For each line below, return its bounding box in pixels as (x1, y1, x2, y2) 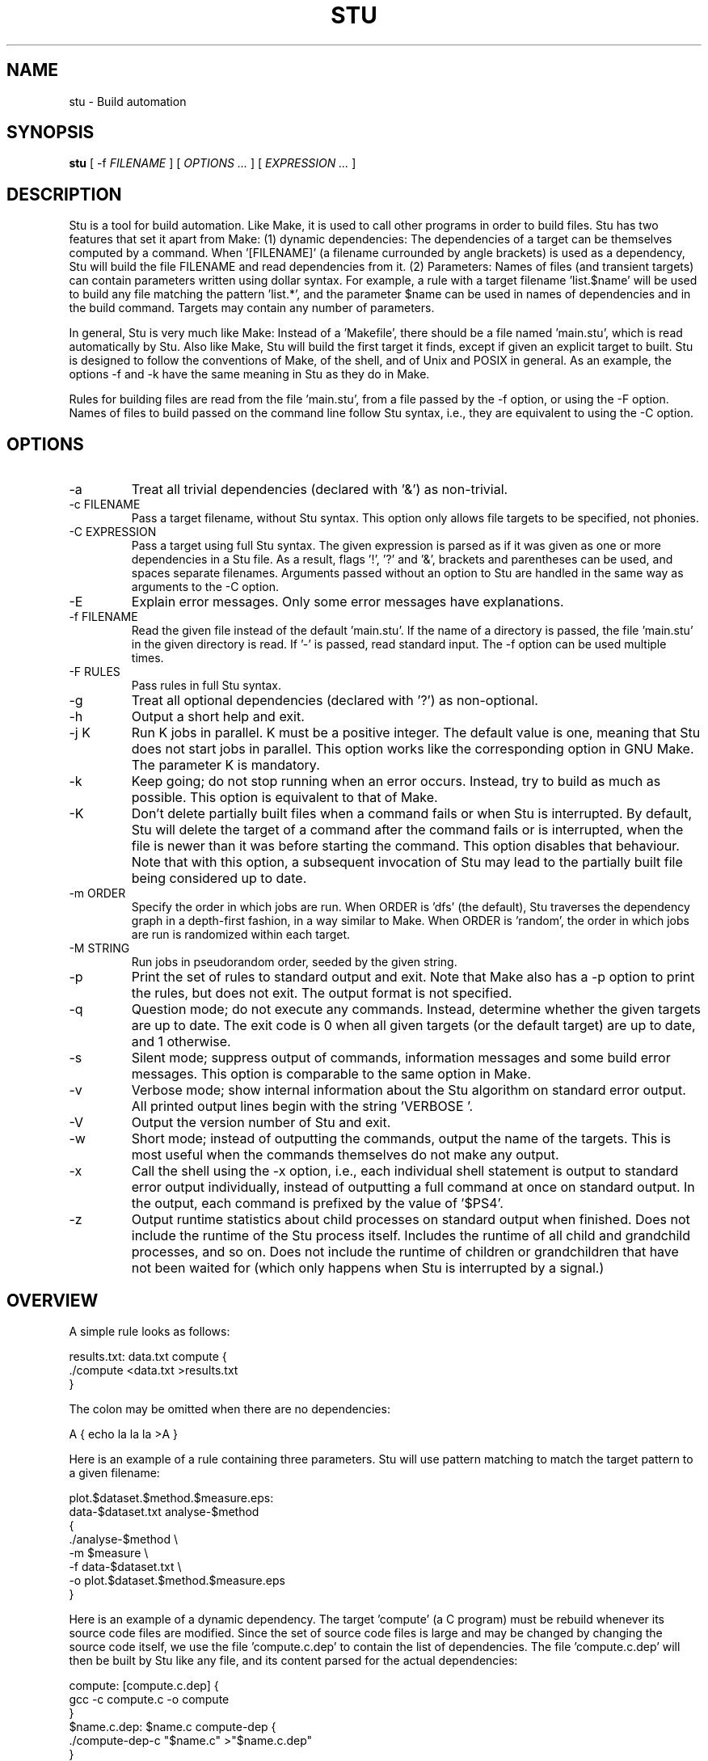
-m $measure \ (69, 1545, 149, 1560)
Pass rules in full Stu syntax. (131, 678, 282, 693)
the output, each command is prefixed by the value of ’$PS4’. (131, 1195, 504, 1212)
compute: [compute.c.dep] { (69, 1678, 219, 1692)
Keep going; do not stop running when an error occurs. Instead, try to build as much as (131, 773, 661, 790)
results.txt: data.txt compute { (69, 1349, 227, 1363)
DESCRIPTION (6, 184, 122, 205)
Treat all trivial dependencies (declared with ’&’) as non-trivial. (131, 481, 508, 498)
